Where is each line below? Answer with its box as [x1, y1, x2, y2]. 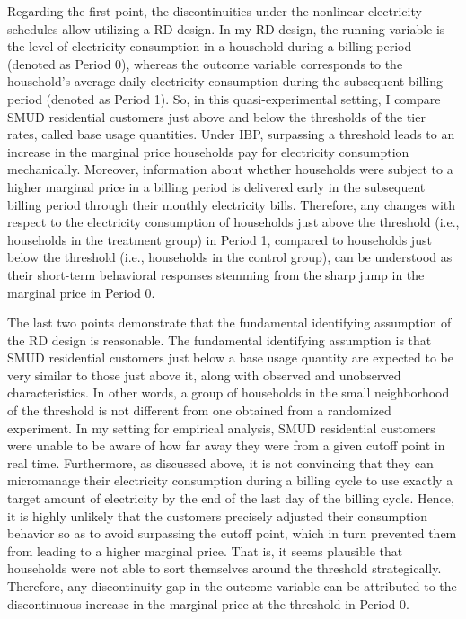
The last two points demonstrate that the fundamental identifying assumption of [7, 313, 452, 332]
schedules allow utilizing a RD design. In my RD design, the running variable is [7, 19, 445, 38]
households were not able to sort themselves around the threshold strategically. [7, 559, 442, 578]
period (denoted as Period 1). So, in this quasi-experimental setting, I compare [7, 89, 441, 108]
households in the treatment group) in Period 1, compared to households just [7, 230, 432, 248]
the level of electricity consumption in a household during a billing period [7, 37, 412, 56]
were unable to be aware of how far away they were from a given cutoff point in [7, 436, 445, 455]
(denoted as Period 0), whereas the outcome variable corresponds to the [7, 54, 403, 73]
